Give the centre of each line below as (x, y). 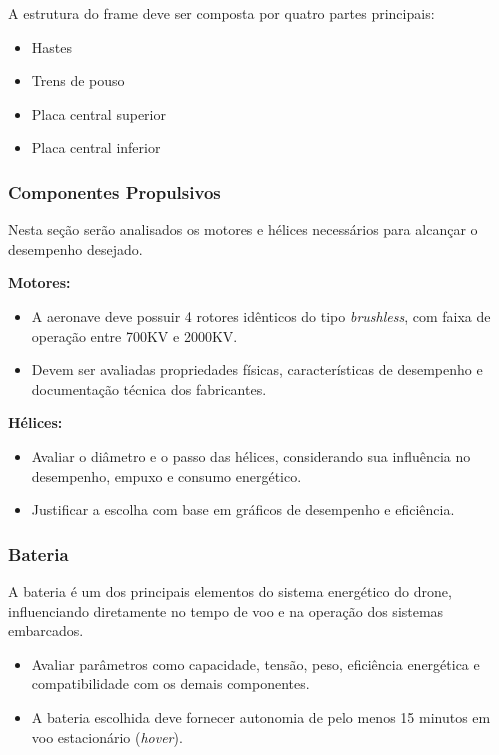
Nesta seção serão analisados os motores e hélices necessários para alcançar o (243, 229)
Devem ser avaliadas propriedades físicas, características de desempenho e (257, 369)
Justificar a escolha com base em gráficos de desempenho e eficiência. (243, 509)
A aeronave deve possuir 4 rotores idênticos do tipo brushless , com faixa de (261, 315)
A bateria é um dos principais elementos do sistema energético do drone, (230, 590)
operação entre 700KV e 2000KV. (134, 335)
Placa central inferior (96, 147)
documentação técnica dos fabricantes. (149, 388)
